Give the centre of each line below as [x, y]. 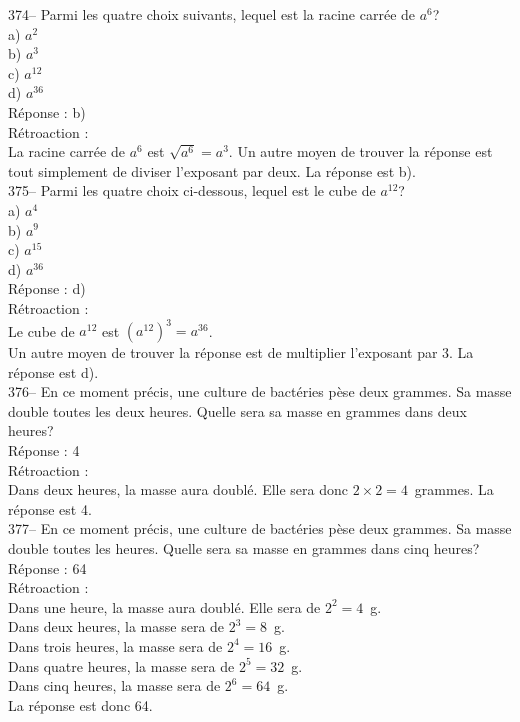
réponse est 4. [50, 508]
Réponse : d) [47, 288]
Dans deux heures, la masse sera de [116, 626]
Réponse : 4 [44, 449]
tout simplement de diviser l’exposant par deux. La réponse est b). [212, 170]
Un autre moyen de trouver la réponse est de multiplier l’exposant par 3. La [241, 352]
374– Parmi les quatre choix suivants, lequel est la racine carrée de [212, 14]
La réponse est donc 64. [80, 704]
